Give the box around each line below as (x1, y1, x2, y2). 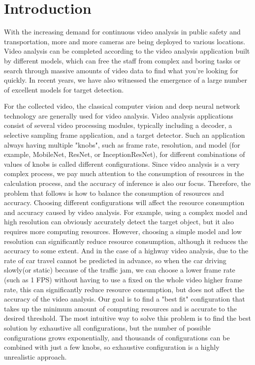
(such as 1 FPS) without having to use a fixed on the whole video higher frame (4, 274, 243, 284)
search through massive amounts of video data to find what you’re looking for (4, 65, 239, 75)
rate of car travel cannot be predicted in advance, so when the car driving (4, 255, 226, 265)
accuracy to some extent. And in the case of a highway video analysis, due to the (4, 245, 249, 256)
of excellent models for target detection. (4, 84, 124, 94)
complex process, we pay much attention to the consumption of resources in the (4, 168, 244, 179)
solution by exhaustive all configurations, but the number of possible (4, 322, 211, 333)
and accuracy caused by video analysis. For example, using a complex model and (4, 207, 248, 217)
